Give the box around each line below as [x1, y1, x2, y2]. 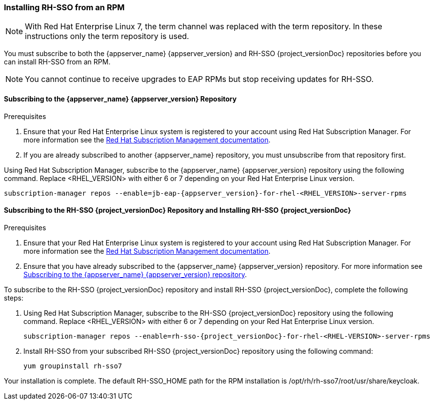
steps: [4, 293, 23, 302]
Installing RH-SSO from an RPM [4, 2, 125, 12]
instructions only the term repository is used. [25, 31, 189, 41]
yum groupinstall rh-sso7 [23, 362, 122, 370]
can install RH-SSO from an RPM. [4, 58, 111, 66]
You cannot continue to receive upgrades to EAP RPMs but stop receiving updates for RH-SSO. [25, 74, 374, 84]
